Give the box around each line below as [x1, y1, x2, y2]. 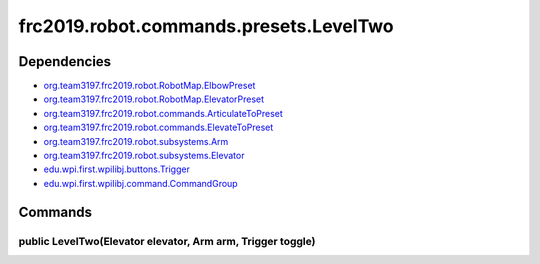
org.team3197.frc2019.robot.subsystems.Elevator [43, 150, 245, 162]
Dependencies [18, 53, 112, 70]
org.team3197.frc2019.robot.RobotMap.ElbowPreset [43, 80, 256, 92]
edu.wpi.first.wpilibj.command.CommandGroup [43, 177, 239, 189]
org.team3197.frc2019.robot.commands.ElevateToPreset [43, 121, 274, 134]
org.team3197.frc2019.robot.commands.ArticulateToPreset [43, 107, 284, 119]
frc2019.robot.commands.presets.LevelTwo [18, 15, 394, 37]
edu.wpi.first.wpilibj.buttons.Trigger [43, 163, 190, 175]
